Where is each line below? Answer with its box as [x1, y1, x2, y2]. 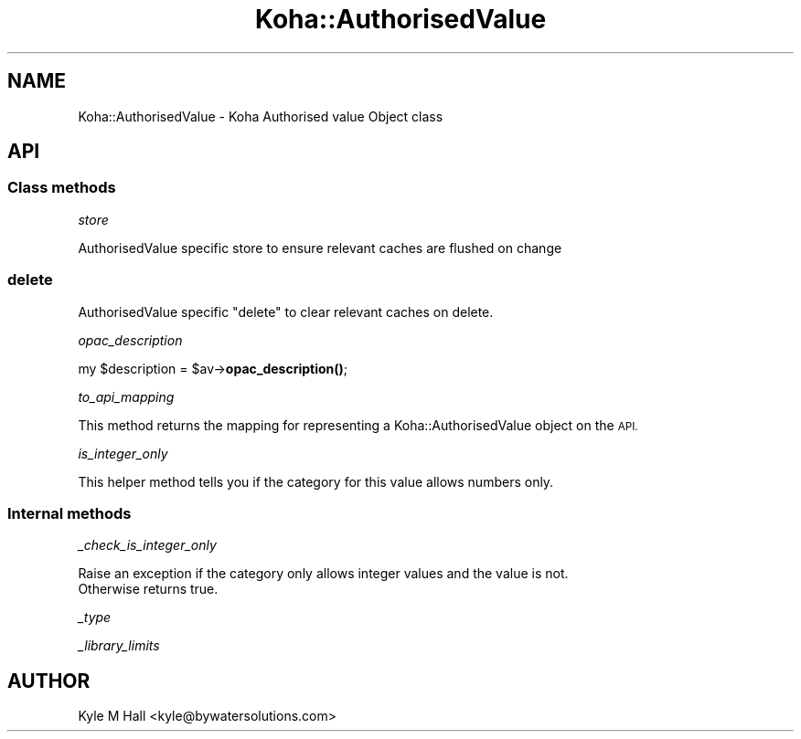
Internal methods [7, 503, 132, 523]
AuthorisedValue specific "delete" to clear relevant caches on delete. [78, 303, 494, 320]
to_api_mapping [78, 388, 175, 405]
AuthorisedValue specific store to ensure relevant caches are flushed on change [78, 239, 562, 256]
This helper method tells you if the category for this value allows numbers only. [78, 473, 554, 490]
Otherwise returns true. [78, 581, 219, 597]
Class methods [7, 178, 116, 197]
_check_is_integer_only [78, 537, 217, 554]
